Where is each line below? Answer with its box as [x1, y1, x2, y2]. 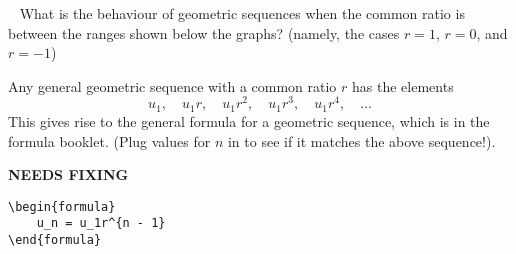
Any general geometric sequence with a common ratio [8, 75, 337, 96]
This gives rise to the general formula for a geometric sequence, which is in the [8, 110, 490, 131]
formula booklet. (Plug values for [8, 130, 211, 151]
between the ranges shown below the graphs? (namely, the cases [8, 22, 400, 43]
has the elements [352, 75, 454, 96]
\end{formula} [8, 233, 102, 247]
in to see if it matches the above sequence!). [227, 130, 496, 151]
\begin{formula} [8, 199, 116, 214]
